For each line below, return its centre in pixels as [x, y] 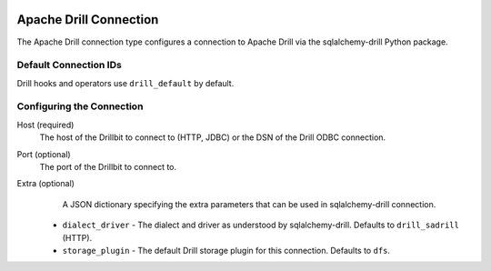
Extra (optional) [45, 184]
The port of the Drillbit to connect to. [108, 166]
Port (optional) [44, 154]
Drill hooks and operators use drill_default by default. [125, 83]
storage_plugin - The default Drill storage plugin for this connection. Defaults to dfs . [226, 250]
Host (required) [45, 125]
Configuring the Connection [80, 106]
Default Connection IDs [69, 65]
